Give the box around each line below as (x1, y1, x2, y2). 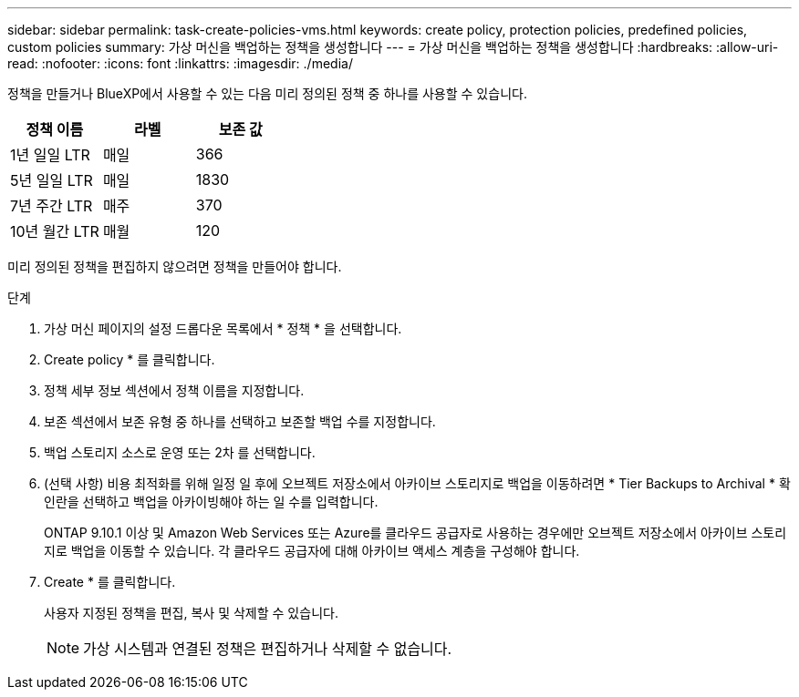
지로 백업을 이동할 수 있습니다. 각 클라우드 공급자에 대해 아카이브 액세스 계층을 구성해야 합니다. (44, 543, 580, 559)
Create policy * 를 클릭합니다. (44, 352, 215, 367)
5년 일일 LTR (10, 171, 93, 190)
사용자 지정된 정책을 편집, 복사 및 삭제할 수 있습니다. (44, 605, 338, 620)
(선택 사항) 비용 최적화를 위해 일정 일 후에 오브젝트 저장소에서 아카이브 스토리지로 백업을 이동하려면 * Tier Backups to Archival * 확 (44, 476, 791, 491)
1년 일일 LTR (10, 146, 90, 164)
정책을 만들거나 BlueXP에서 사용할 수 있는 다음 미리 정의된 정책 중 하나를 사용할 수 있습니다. (7, 86, 527, 101)
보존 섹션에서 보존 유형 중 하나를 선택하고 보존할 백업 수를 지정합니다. (44, 414, 436, 429)
